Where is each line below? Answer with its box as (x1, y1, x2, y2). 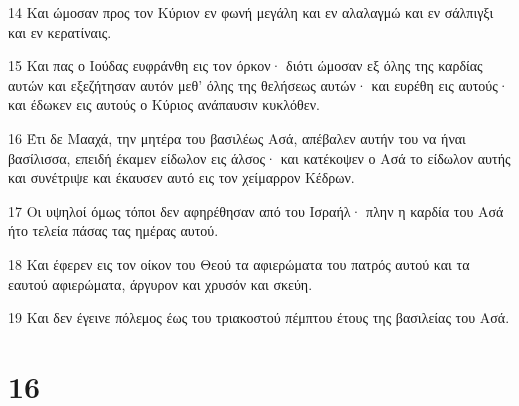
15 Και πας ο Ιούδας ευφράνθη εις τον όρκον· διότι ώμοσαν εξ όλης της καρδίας (8, 55, 483, 76)
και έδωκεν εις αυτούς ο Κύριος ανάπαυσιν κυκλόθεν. (8, 94, 320, 115)
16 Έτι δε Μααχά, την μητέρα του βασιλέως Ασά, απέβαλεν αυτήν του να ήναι (8, 127, 466, 148)
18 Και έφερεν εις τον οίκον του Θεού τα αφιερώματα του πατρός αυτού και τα (8, 253, 470, 274)
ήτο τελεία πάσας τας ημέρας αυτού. (8, 220, 219, 241)
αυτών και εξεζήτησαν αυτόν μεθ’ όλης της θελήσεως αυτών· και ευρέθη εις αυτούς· (8, 74, 509, 95)
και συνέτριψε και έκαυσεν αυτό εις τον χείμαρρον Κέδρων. (8, 167, 355, 188)
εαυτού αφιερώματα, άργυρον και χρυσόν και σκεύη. (8, 273, 313, 294)
